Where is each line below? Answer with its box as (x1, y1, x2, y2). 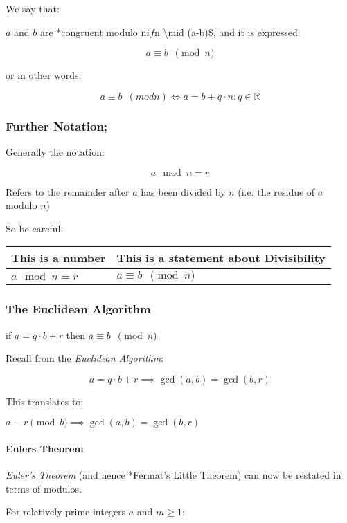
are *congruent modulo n (39, 24, 147, 39)
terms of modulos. (6, 481, 82, 495)
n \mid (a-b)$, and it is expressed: (154, 24, 301, 39)
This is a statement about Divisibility (116, 250, 326, 266)
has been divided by (141, 184, 226, 199)
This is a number (11, 250, 106, 266)
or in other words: (6, 68, 82, 82)
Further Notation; (6, 117, 108, 134)
